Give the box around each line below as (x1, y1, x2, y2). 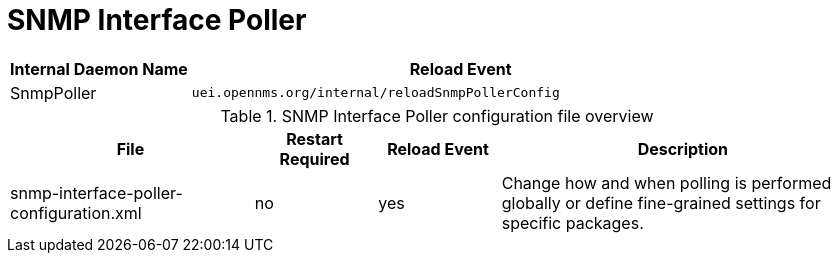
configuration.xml (10, 202, 142, 223)
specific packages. (501, 212, 644, 233)
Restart (286, 128, 343, 149)
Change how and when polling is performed (501, 172, 832, 193)
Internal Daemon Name (10, 58, 188, 79)
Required (279, 148, 350, 169)
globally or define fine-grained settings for (501, 192, 821, 213)
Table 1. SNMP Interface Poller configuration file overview (220, 105, 654, 126)
